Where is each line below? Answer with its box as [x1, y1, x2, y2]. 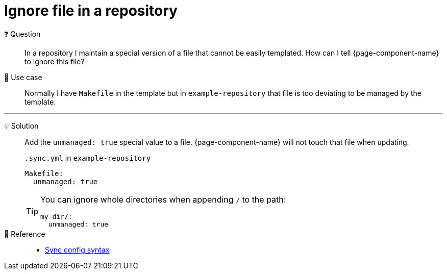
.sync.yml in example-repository [24, 153, 151, 162]
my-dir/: [40, 212, 72, 220]
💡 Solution [4, 121, 39, 130]
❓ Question [4, 29, 41, 38]
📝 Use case [4, 72, 42, 82]
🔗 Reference [4, 229, 45, 238]
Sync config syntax [45, 245, 110, 254]
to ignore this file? [24, 57, 85, 66]
